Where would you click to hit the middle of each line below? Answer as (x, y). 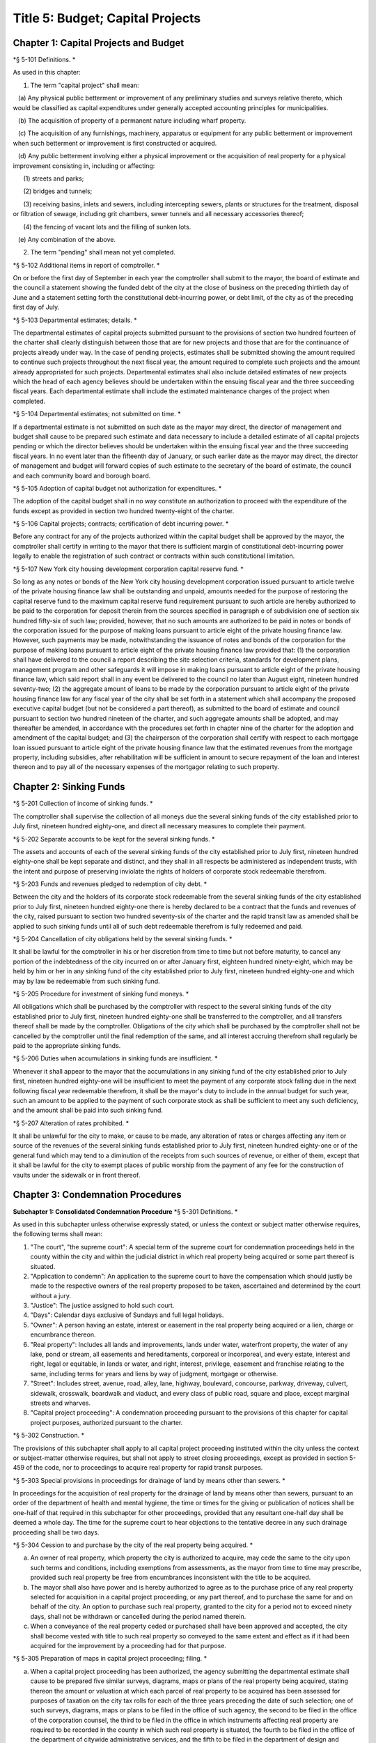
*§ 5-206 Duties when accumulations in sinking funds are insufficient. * (116, 1058)
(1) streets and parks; (54, 178)
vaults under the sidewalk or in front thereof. (77, 1175)
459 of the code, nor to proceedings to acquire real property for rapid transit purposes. (138, 1468)
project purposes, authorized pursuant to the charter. (107, 1422)
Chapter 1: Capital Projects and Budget (99, 43)
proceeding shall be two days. (56, 1532)
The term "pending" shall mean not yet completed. (103, 252)
